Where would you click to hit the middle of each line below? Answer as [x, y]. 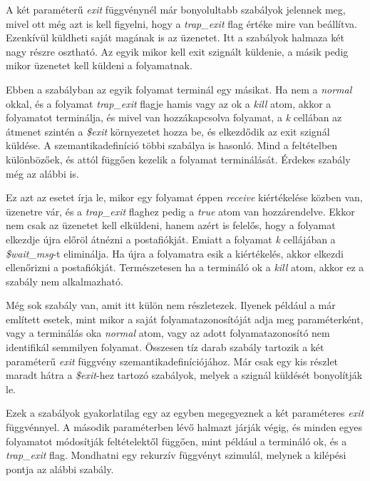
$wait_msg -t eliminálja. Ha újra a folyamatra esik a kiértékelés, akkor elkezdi [175, 253]
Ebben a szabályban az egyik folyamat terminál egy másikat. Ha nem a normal [179, 89]
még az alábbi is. [42, 173]
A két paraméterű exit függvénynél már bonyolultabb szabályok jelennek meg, [176, 9]
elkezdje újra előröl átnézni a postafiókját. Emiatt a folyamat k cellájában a [171, 239]
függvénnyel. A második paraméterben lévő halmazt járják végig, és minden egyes [184, 427]
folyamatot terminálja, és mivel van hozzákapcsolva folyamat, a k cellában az [174, 117]
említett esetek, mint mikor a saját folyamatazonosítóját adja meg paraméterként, [185, 319]
